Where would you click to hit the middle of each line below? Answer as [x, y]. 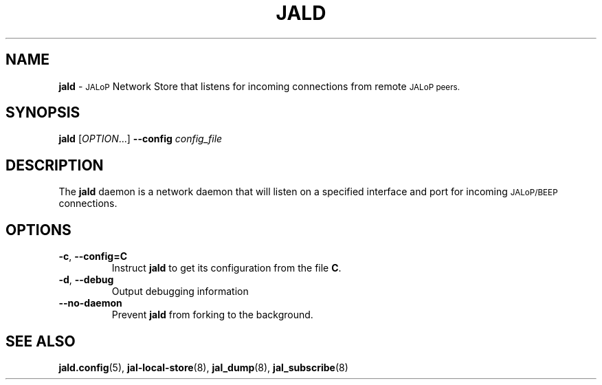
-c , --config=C [93, 256]
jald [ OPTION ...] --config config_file [141, 139]
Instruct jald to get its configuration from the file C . [226, 268]
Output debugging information [180, 291]
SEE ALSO [41, 341]
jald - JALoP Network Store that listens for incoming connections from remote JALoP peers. [259, 86]
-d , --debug [86, 280]
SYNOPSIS [43, 113]
